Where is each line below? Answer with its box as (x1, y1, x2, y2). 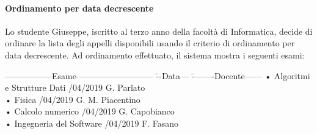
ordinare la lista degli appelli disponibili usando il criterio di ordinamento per (5, 37, 295, 49)
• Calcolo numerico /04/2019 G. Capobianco (5, 105, 175, 118)
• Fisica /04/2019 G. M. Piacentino (5, 93, 140, 105)
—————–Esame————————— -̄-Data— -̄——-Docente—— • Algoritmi (5, 69, 310, 82)
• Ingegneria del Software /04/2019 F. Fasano (5, 116, 179, 129)
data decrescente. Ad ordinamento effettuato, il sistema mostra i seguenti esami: (5, 48, 305, 61)
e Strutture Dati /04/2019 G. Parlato (5, 81, 145, 94)
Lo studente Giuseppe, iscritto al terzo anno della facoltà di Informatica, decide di (5, 24, 313, 37)
